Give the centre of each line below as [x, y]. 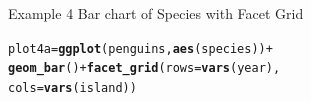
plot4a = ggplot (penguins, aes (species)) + [140, 48]
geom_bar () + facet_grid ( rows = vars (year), [144, 68]
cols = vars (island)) [72, 87]
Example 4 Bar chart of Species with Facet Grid [156, 13]
